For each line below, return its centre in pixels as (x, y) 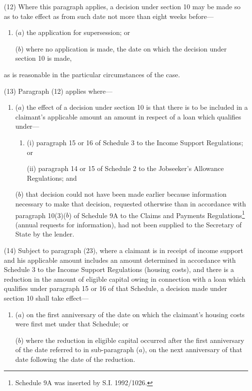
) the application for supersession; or (76, 32)
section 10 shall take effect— (46, 297)
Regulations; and (52, 178)
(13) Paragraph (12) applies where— (58, 91)
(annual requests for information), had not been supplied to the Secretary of (128, 224)
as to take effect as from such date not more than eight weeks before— (109, 16)
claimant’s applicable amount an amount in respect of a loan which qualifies (128, 116)
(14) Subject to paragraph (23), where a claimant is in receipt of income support (124, 250)
